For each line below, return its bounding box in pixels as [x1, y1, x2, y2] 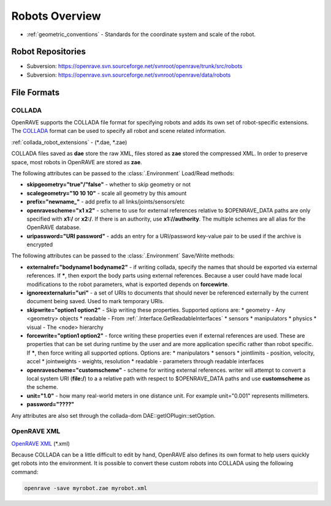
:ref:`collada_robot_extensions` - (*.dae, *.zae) [11, 138, 127, 146]
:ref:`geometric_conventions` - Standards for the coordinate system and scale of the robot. [26, 31, 256, 38]
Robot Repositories [11, 47, 86, 57]
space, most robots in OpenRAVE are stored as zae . [11, 158, 142, 165]
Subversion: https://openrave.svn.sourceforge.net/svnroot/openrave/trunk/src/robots [26, 62, 243, 70]
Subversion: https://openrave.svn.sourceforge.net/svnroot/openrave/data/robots [26, 71, 231, 78]
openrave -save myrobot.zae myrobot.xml [24, 485, 147, 491]
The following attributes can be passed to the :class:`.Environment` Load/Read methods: [11, 169, 235, 177]
